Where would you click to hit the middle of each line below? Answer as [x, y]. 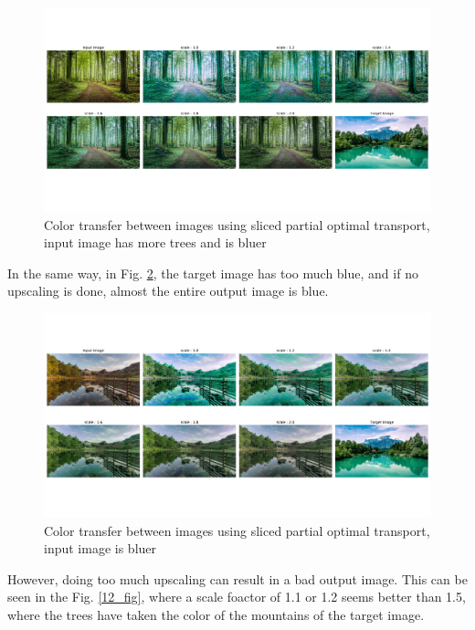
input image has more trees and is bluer [155, 242]
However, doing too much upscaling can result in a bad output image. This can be [237, 578]
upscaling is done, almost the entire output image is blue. [168, 291]
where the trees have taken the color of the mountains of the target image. [216, 614]
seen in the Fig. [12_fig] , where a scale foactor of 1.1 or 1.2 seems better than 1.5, [237, 597]
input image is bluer [100, 548]
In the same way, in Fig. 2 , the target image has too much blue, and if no [213, 273]
